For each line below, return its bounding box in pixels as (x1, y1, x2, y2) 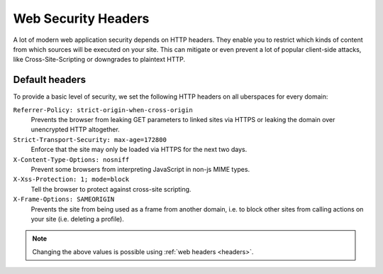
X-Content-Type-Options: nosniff (13, 155, 130, 163)
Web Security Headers (13, 11, 150, 26)
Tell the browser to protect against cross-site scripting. (30, 185, 191, 193)
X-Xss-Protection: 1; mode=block (13, 175, 130, 184)
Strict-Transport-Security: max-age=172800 (13, 136, 167, 143)
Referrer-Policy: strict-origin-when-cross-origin (13, 106, 193, 114)
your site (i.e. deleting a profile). (30, 214, 124, 223)
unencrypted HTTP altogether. (30, 125, 120, 134)
